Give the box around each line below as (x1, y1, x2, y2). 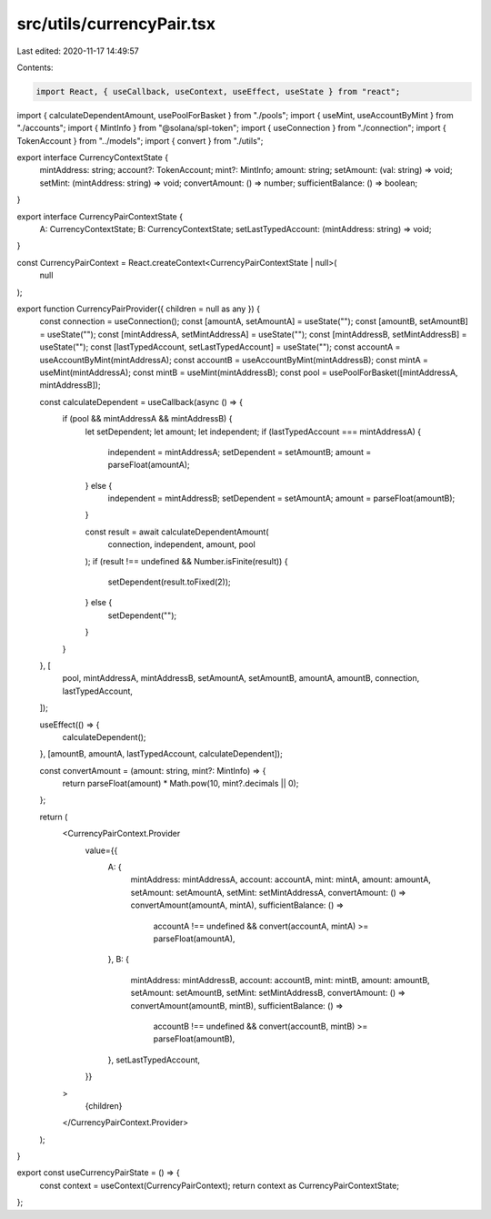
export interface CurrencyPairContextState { (16, 210, 184, 222)
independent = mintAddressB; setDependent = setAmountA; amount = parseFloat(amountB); (107, 493, 456, 504)
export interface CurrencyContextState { (16, 152, 168, 163)
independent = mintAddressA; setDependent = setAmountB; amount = (107, 446, 372, 457)
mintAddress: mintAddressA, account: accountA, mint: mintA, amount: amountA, (130, 874, 432, 885)
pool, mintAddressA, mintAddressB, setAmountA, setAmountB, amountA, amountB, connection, (62, 673, 420, 684)
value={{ (85, 845, 118, 856)
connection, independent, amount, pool (107, 539, 256, 550)
